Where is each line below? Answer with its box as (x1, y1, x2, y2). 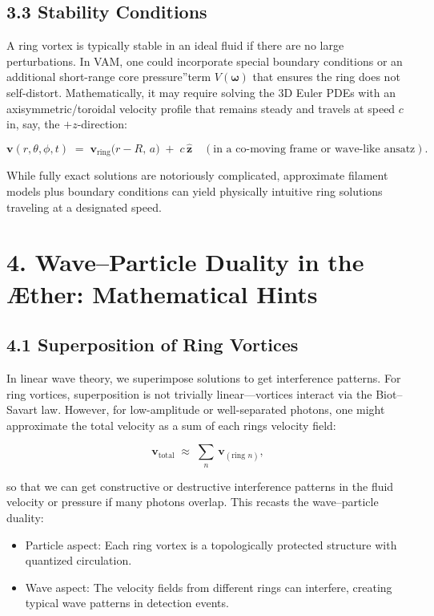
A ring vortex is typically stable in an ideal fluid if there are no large (6, 37, 344, 54)
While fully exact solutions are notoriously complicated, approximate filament (6, 167, 388, 184)
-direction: (77, 115, 127, 132)
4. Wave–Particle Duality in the (6, 245, 364, 278)
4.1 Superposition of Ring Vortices (6, 332, 299, 357)
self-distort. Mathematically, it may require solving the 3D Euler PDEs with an (6, 83, 396, 100)
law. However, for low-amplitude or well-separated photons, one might (41, 401, 385, 418)
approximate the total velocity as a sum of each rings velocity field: (6, 416, 336, 433)
